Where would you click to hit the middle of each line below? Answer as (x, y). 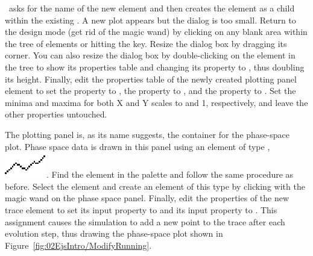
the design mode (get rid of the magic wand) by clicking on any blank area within (156, 32)
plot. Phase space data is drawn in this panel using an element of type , (138, 146)
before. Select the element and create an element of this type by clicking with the (155, 186)
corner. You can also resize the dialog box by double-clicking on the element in (150, 55)
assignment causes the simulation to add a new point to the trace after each (145, 221)
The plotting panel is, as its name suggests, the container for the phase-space (147, 134)
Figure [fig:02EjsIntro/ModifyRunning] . (78, 245)
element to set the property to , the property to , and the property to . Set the (150, 91)
